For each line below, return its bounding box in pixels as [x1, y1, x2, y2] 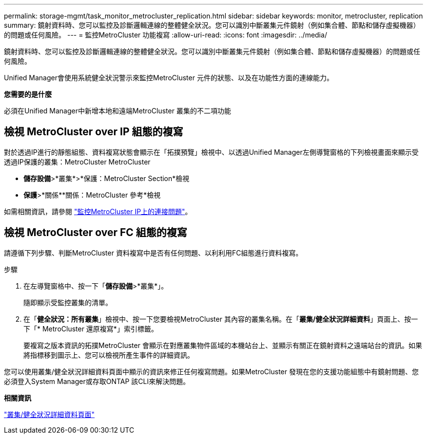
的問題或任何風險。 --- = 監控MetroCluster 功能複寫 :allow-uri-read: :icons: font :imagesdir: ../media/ [4, 31, 327, 39]
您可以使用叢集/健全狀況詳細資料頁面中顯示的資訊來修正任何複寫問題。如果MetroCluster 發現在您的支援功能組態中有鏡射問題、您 [4, 367, 419, 376]
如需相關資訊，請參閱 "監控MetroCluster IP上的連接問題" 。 [4, 207, 192, 216]
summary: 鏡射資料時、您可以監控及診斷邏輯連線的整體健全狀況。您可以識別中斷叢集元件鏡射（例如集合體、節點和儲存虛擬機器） [4, 21, 420, 29]
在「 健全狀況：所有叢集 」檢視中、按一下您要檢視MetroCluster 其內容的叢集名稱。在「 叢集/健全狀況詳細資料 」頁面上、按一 [23, 314, 418, 323]
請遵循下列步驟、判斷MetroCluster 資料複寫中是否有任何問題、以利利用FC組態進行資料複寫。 [4, 248, 303, 257]
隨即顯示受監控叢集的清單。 [23, 298, 112, 307]
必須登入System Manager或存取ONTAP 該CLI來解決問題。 [4, 377, 190, 385]
